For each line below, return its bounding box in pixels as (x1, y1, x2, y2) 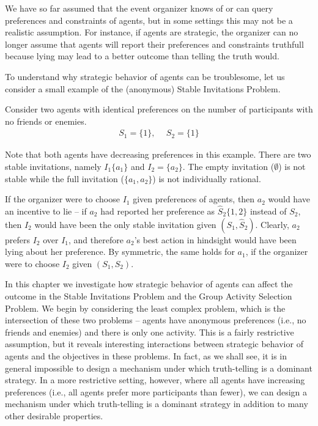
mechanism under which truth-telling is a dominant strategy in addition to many (5, 397, 308, 410)
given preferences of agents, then (133, 193, 255, 205)
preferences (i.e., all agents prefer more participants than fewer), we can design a (5, 385, 308, 398)
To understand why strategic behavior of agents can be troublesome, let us (5, 70, 285, 83)
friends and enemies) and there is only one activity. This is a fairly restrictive (5, 325, 294, 338)
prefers (5, 233, 30, 246)
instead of (250, 204, 287, 217)
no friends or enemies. (5, 114, 87, 127)
